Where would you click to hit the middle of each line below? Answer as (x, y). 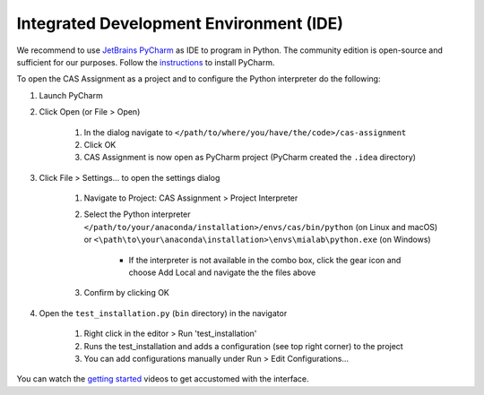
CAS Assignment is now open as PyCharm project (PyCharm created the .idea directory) (250, 158)
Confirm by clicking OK (127, 293)
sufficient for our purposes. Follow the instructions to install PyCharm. (146, 62)
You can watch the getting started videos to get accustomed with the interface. (163, 379)
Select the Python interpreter (138, 214)
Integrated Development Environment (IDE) (180, 23)
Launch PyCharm (71, 95)
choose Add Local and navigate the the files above (222, 272)
